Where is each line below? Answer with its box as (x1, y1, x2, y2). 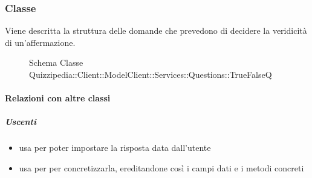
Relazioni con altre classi (5, 92, 111, 104)
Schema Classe (29, 56, 83, 69)
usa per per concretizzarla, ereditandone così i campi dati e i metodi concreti (19, 161, 304, 174)
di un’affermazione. (5, 36, 76, 48)
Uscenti (5, 115, 36, 128)
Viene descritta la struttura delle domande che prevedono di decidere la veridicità (5, 24, 307, 37)
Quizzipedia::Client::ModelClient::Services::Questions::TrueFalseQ (29, 68, 272, 80)
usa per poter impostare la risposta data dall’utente (19, 141, 211, 154)
